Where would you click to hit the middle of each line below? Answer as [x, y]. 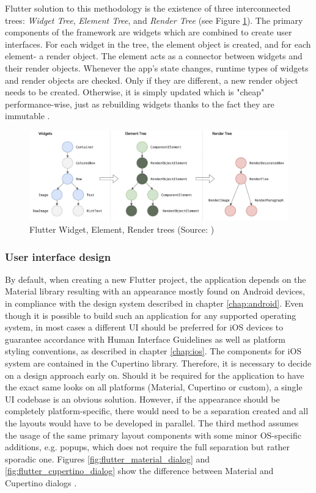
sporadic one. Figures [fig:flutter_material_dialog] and [108, 458]
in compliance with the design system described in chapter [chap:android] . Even [154, 303]
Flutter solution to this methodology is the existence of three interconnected [148, 8]
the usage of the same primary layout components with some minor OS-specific [153, 435]
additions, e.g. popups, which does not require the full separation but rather [148, 447]
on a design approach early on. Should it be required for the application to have [155, 375]
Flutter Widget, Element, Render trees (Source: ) [122, 229]
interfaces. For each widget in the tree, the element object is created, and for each [158, 44]
